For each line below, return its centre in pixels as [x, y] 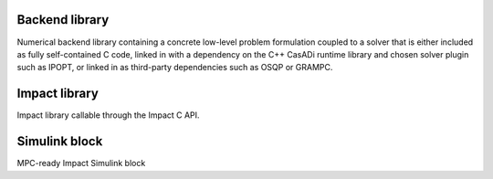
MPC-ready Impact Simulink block [81, 163]
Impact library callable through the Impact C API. [108, 115]
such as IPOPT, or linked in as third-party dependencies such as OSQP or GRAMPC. [175, 68]
